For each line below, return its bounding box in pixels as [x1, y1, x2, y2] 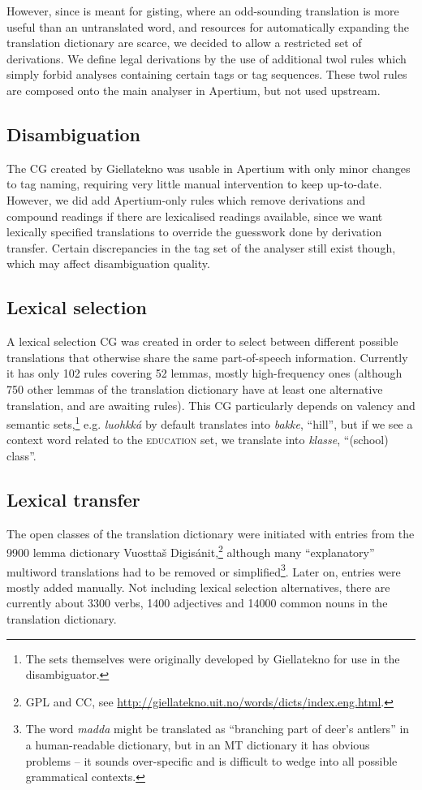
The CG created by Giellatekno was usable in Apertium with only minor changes [6, 159, 411, 176]
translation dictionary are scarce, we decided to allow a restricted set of [6, 34, 362, 51]
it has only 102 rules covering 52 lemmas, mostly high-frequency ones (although [6, 365, 403, 382]
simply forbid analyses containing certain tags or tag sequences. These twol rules [6, 66, 407, 83]
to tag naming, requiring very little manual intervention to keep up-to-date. [6, 175, 382, 192]
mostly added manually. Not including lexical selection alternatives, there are [6, 578, 390, 595]
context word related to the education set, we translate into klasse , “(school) [6, 431, 389, 448]
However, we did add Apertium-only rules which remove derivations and [6, 191, 366, 208]
